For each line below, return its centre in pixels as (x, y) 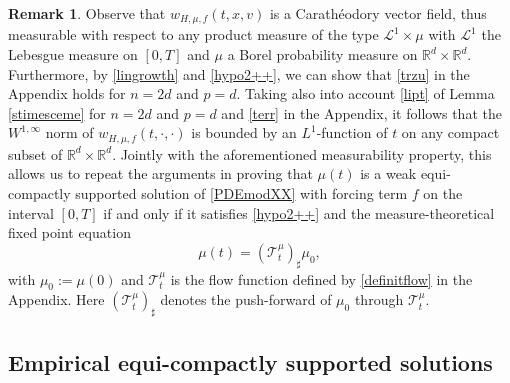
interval (31, 212)
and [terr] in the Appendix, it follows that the (361, 112)
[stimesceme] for (57, 112)
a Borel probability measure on (322, 54)
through (379, 299)
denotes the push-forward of (246, 299)
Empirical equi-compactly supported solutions (250, 361)
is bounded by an (244, 132)
